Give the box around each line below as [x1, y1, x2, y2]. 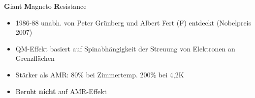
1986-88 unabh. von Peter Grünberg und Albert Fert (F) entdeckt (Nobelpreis [15, 17, 252, 27]
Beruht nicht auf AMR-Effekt [15, 86, 107, 96]
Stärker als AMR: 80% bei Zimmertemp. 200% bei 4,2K [15, 69, 184, 79]
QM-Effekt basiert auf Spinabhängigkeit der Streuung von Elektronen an [15, 43, 235, 53]
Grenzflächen [15, 53, 55, 63]
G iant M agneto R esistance [4, 1, 87, 11]
